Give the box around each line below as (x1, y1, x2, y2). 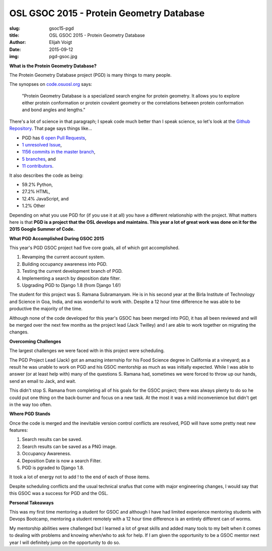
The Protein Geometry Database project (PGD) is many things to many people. (9, 72, 172, 78)
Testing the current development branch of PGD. (22, 268, 123, 274)
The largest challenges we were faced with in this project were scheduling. (9, 347, 165, 354)
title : (9, 32, 20, 38)
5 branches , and (22, 156, 56, 162)
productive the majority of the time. (9, 306, 83, 312)
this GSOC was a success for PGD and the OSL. (9, 490, 108, 496)
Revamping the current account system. (22, 254, 105, 260)
